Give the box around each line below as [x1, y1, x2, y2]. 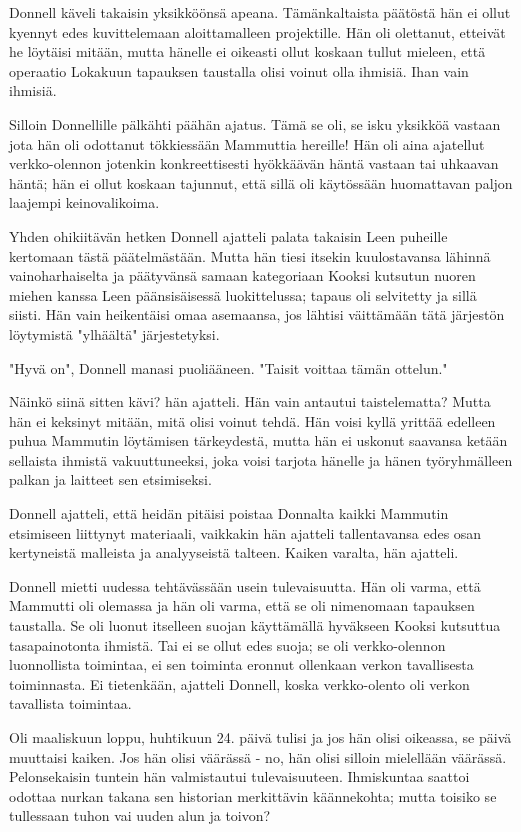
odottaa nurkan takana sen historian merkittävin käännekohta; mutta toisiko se [9, 785, 497, 806]
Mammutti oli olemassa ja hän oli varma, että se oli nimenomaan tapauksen [9, 595, 475, 616]
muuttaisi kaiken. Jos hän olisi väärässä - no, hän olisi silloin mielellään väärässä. [9, 746, 507, 767]
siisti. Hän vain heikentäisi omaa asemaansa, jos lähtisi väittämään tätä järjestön [9, 304, 505, 325]
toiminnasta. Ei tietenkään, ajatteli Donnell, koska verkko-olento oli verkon [9, 673, 470, 694]
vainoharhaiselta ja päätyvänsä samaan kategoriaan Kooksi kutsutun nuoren [9, 265, 476, 286]
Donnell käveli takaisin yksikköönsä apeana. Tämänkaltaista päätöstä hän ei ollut [9, 2, 511, 22]
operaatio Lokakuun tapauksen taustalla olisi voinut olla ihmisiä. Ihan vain [9, 60, 469, 81]
